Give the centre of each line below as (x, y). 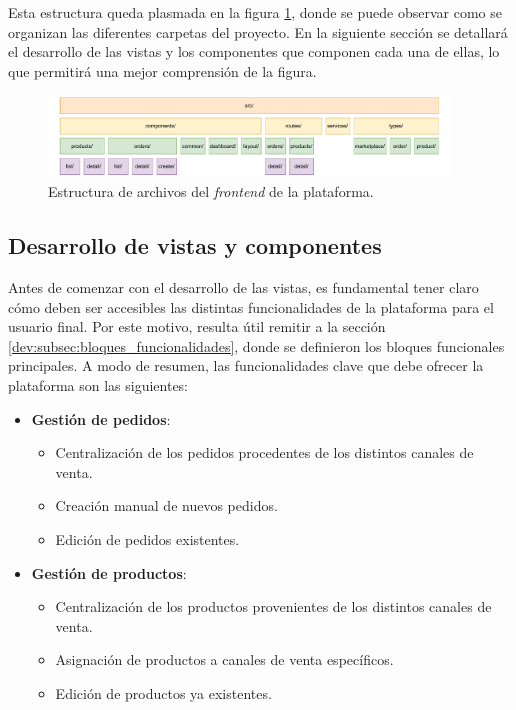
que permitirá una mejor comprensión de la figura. (162, 70)
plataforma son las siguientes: (98, 384)
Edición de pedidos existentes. (147, 538)
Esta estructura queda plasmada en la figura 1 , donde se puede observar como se (255, 12)
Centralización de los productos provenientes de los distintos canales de (273, 606)
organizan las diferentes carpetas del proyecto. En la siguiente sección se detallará (258, 31)
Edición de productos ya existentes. (163, 692)
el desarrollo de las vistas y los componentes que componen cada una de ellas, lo (254, 51)
